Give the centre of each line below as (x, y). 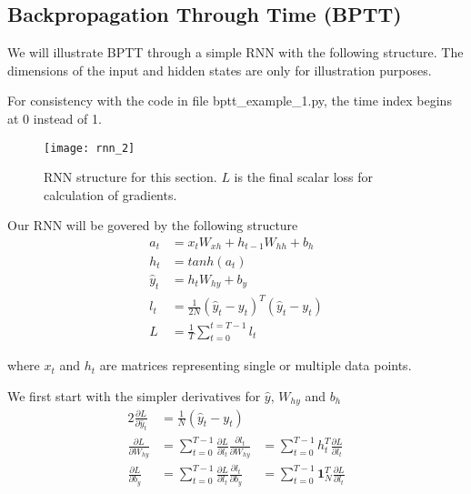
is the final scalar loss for (304, 177)
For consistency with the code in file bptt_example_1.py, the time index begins (230, 101)
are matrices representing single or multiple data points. (256, 365)
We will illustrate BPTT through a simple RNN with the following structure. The (235, 52)
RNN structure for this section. (130, 177)
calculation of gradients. (110, 194)
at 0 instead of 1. (55, 118)
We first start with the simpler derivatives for (134, 396)
